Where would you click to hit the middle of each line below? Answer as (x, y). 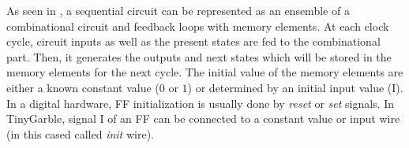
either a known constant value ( (83, 87)
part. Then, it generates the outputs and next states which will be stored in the (199, 56)
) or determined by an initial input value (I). (295, 87)
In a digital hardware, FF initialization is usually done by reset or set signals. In (201, 103)
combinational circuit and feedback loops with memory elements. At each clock (198, 26)
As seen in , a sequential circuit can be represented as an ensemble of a (178, 10)
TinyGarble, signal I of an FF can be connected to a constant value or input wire (203, 118)
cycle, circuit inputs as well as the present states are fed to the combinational (193, 41)
